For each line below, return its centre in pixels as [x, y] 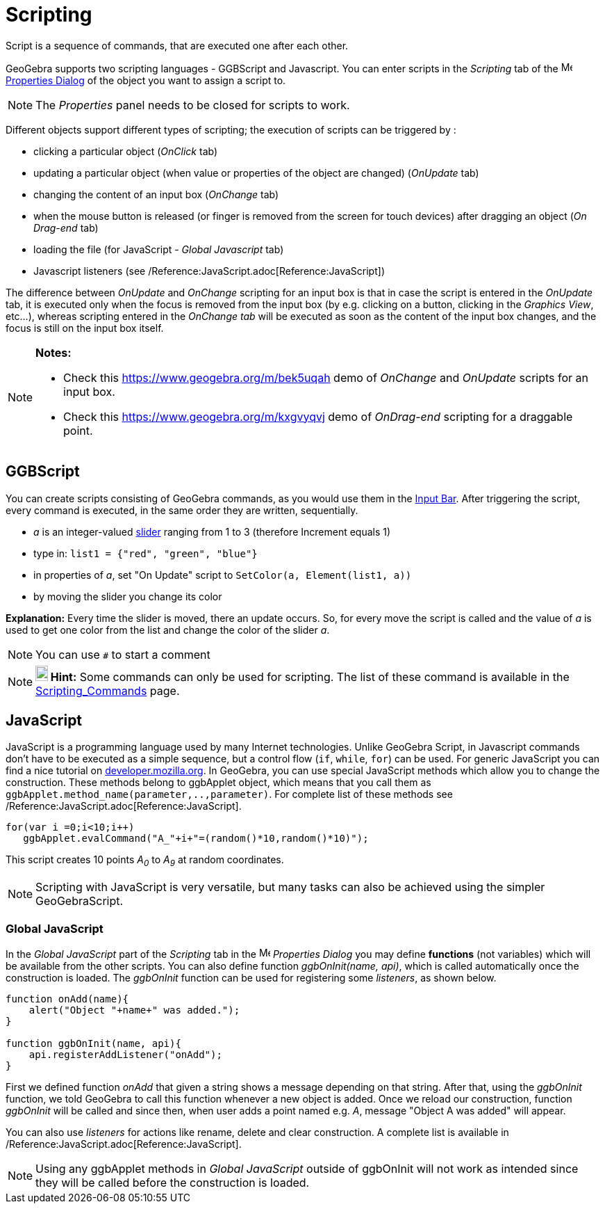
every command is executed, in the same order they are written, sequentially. [182, 510]
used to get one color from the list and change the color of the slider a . [168, 630]
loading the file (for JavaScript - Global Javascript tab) [159, 249]
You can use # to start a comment [123, 654]
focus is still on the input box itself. [85, 328]
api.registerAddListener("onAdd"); [125, 1054]
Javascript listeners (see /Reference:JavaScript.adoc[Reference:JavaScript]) [209, 271]
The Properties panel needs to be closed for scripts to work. [193, 105]
